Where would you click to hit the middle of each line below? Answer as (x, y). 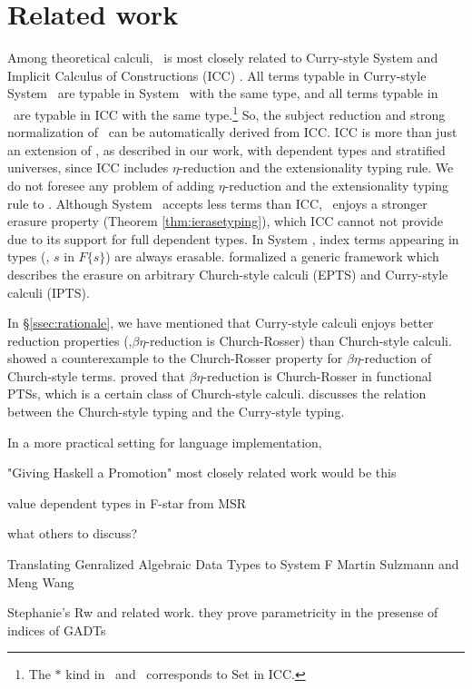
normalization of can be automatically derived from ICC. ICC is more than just (232, 132)
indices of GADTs (57, 630)
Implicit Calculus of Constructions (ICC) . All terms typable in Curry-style (217, 75)
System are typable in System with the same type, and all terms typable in (223, 93)
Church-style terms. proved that (96, 375)
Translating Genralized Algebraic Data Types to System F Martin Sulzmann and (233, 564)
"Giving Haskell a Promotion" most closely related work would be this (202, 472)
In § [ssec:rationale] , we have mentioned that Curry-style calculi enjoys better (221, 323)
